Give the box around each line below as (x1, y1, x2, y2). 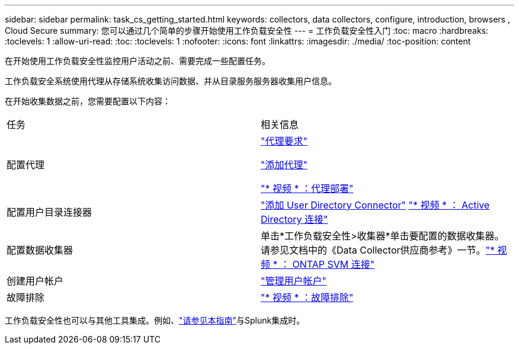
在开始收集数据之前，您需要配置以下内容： (5, 96, 171, 106)
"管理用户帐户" (261, 275, 326, 287)
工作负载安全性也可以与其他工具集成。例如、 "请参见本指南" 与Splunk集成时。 (5, 315, 305, 325)
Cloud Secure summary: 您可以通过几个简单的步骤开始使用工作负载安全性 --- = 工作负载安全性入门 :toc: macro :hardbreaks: (5, 25, 489, 36)
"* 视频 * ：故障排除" (261, 292, 354, 303)
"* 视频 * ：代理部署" (261, 182, 354, 194)
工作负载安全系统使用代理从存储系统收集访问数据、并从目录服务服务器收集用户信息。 (5, 76, 337, 86)
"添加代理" (261, 159, 307, 171)
